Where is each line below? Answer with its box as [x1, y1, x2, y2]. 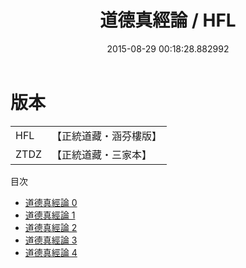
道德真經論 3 [24, 234, 78, 246]
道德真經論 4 [24, 246, 78, 258]
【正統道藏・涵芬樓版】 [51, 129, 163, 143]
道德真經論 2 [24, 221, 78, 233]
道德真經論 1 [24, 209, 76, 221]
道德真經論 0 [24, 196, 78, 208]
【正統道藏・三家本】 [51, 147, 153, 161]
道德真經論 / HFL [99, 9, 237, 32]
